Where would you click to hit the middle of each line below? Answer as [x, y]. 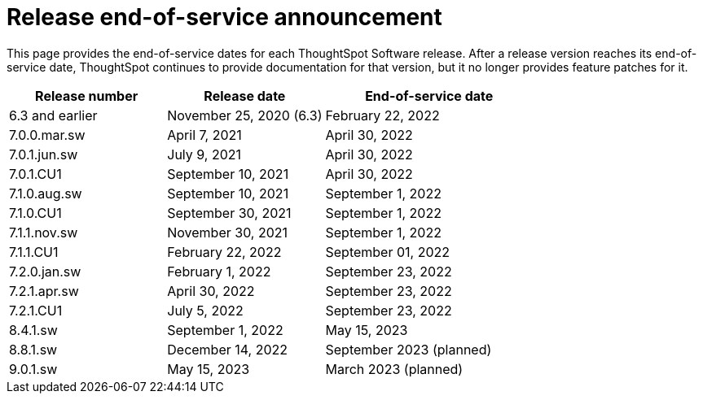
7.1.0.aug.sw [46, 193]
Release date [245, 96]
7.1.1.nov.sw [44, 232]
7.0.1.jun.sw [44, 154]
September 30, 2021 [229, 213]
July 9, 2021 [204, 154]
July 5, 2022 [205, 310]
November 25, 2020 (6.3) [245, 115]
